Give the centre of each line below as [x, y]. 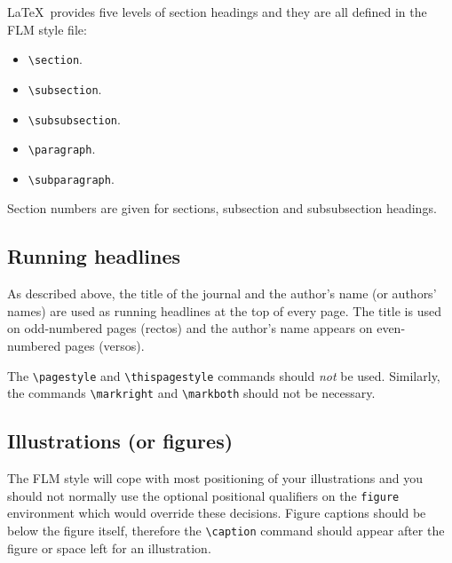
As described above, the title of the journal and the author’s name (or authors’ [222, 293]
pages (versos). [104, 346]
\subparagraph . [71, 178]
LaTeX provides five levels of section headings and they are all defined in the [217, 12]
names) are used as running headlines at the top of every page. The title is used [224, 310]
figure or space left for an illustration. [109, 547]
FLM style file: [47, 29]
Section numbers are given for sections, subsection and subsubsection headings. [222, 208]
